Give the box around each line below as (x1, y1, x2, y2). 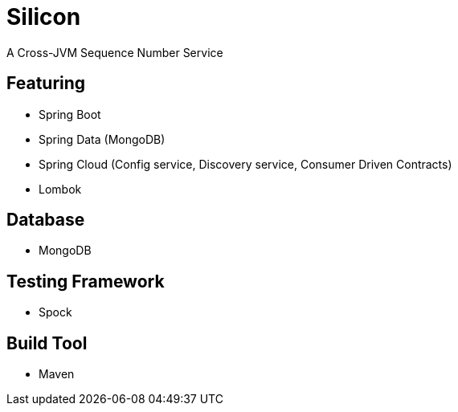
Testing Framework (6, 271, 165, 292)
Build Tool (6, 332, 88, 353)
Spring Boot (39, 107, 101, 121)
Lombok (39, 182, 82, 196)
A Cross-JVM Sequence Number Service (6, 45, 223, 59)
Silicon (6, 3, 81, 31)
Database (6, 210, 85, 230)
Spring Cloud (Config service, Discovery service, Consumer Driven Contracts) (39, 157, 452, 171)
